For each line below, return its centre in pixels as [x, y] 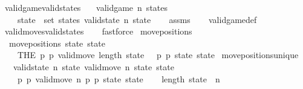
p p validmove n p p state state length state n [119, 78]
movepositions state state [57, 43]
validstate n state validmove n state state [93, 66]
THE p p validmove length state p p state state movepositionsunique [158, 55]
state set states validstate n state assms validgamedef [137, 19]
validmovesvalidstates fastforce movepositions [98, 31]
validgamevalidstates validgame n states [86, 7]
